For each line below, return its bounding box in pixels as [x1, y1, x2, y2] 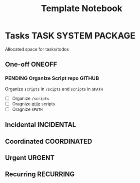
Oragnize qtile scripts [12, 100, 55, 107]
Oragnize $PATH [12, 106, 43, 112]
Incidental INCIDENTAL [5, 121, 76, 129]
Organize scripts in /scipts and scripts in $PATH [5, 86, 103, 92]
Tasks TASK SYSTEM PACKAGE [5, 30, 136, 41]
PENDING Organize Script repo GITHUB [5, 75, 99, 82]
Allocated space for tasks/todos [5, 46, 69, 52]
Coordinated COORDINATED [5, 137, 92, 146]
